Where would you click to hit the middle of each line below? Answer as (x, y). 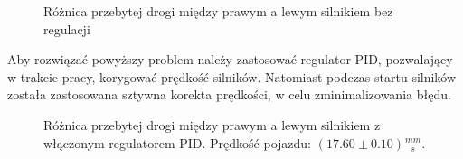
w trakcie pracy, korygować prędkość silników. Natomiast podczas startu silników (232, 76)
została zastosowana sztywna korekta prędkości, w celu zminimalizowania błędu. (229, 94)
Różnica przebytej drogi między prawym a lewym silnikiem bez (218, 11)
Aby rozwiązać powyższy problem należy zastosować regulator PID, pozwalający (230, 59)
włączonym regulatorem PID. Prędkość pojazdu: (177, 142)
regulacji (67, 28)
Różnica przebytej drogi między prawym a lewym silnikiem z (212, 124)
